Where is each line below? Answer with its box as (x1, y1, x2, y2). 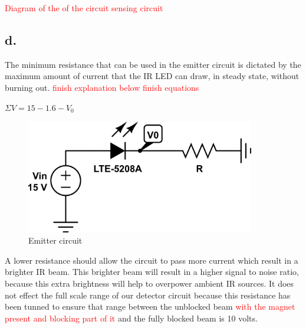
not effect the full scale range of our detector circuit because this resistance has (5, 288, 291, 301)
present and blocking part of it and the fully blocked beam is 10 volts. (5, 311, 258, 324)
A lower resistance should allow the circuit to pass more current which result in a (5, 254, 298, 266)
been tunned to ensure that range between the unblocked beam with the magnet (5, 300, 295, 313)
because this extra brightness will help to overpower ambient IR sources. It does (5, 277, 294, 290)
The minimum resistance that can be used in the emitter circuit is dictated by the (5, 58, 301, 70)
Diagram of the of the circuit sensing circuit (5, 2, 163, 14)
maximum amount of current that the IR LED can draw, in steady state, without (5, 70, 300, 82)
